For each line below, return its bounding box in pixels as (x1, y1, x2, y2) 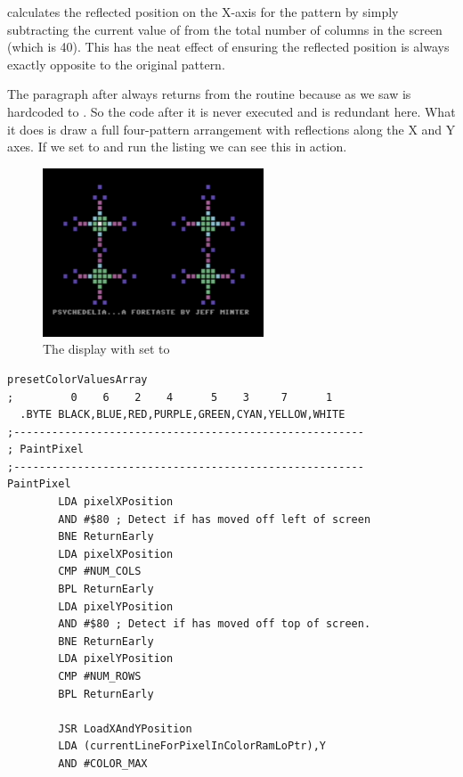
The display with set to (43, 339, 170, 358)
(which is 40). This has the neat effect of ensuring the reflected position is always (7, 37, 450, 56)
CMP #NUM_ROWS (58, 670, 142, 683)
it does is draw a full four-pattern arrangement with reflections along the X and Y (7, 119, 456, 138)
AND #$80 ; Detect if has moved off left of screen (58, 512, 371, 526)
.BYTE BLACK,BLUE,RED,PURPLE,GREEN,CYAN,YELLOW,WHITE (20, 408, 345, 421)
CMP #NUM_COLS (58, 565, 142, 578)
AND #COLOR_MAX (58, 757, 148, 770)
